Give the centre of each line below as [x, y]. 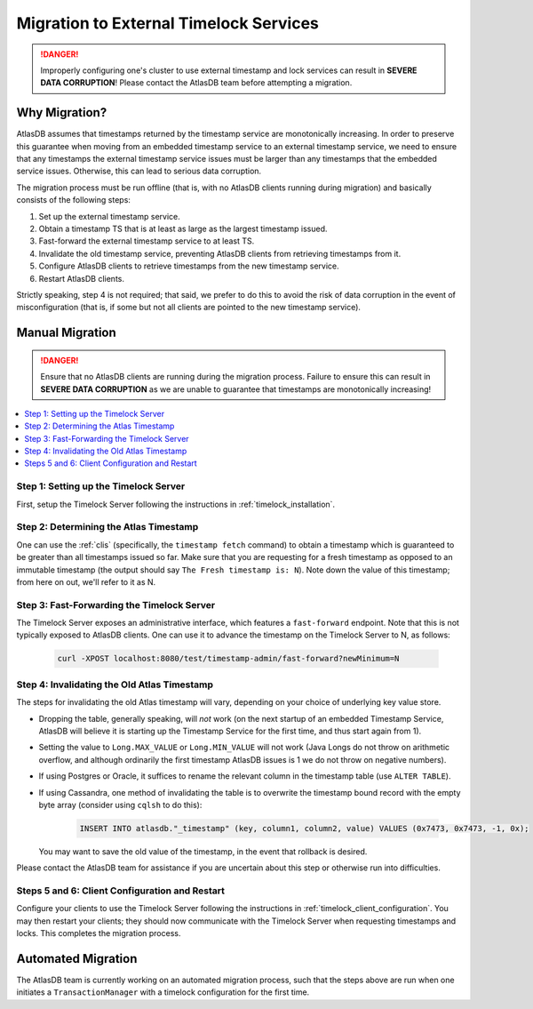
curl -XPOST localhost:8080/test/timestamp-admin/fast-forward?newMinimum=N [228, 659]
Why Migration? [62, 112]
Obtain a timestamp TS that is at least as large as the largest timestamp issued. [183, 228]
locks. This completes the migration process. [99, 933]
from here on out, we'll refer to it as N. [86, 581]
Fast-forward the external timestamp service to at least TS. [147, 241]
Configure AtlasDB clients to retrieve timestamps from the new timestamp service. [189, 266]
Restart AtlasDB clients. [81, 278]
